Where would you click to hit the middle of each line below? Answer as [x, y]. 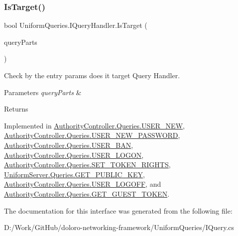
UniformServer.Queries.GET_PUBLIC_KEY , [74, 174]
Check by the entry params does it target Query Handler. [92, 75]
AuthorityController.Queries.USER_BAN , [69, 145]
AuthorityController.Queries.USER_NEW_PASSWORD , [92, 135]
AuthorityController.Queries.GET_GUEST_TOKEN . [87, 193]
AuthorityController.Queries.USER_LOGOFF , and [83, 184]
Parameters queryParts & [43, 92]
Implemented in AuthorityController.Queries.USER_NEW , [94, 125]
